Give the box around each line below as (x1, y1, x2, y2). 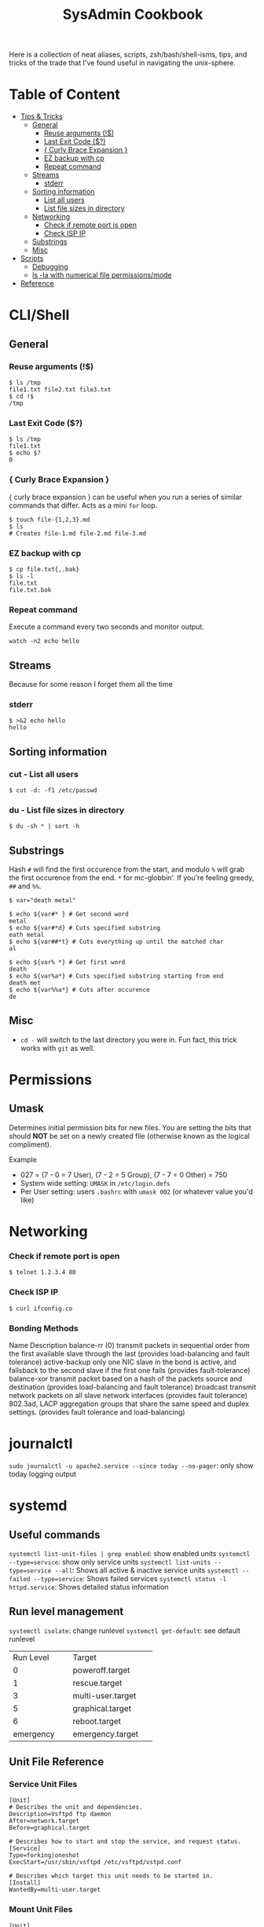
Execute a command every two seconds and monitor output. (9, 622, 205, 632)
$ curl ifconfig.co (9, 1305, 73, 1312)
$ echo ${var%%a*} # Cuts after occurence (9, 986, 150, 994)
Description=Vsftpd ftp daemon (9, 1810, 112, 1819)
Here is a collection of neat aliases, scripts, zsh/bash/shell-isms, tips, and (9, 50, 247, 60)
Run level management (9, 1605, 124, 1618)
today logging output (9, 1469, 77, 1478)
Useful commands (9, 1528, 101, 1541)
